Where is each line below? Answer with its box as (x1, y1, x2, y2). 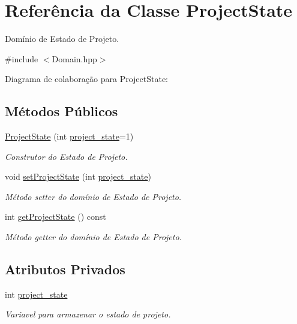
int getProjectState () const (5, 210, 106, 223)
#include (5, 52, 38, 65)
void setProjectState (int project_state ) (5, 170, 151, 183)
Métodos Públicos (5, 102, 118, 120)
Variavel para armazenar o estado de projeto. (5, 308, 171, 320)
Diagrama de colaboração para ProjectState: (5, 72, 169, 85)
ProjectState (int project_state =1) (5, 130, 134, 143)
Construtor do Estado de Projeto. (5, 150, 128, 162)
